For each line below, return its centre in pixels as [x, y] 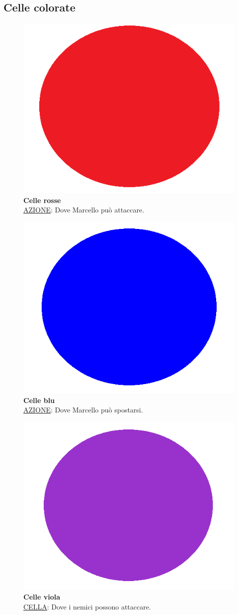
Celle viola [42, 597]
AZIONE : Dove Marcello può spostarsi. [83, 410]
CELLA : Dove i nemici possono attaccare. [87, 607]
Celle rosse [42, 200]
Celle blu [39, 400]
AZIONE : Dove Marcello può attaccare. [84, 210]
